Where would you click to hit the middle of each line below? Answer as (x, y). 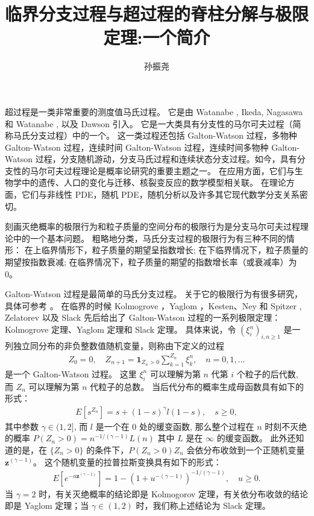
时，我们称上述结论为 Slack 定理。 (203, 505)
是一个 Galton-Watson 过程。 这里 (71, 373)
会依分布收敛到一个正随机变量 (246, 449)
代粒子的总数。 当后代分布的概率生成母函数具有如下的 (197, 386)
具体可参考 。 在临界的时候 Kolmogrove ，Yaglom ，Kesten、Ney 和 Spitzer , (153, 305)
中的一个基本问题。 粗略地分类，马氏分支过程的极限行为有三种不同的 (149, 238)
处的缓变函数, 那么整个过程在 (197, 426)
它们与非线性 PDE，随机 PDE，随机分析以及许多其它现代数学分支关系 (160, 194)
